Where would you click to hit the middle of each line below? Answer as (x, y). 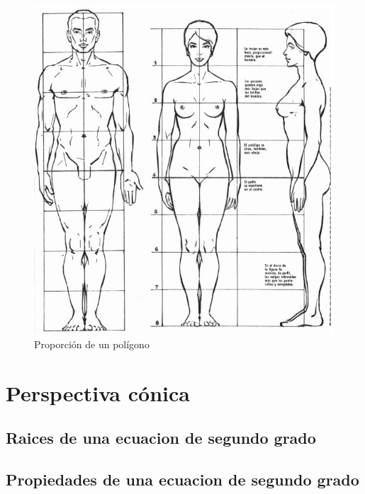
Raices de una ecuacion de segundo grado (161, 438)
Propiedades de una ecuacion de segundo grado (182, 479)
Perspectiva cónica (98, 392)
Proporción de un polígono (92, 344)
